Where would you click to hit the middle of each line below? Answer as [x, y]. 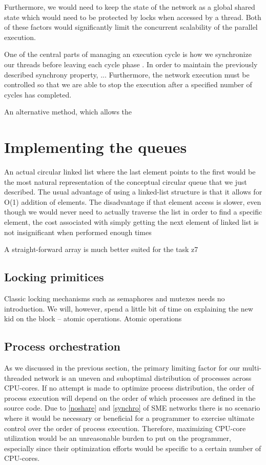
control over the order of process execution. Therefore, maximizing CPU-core [125, 428]
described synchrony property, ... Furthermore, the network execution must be [127, 74]
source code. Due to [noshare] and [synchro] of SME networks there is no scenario [132, 408]
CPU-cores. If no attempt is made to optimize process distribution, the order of [129, 388]
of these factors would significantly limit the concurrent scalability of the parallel [131, 27]
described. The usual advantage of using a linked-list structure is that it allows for [133, 192]
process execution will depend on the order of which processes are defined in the [130, 398]
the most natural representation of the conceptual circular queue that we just [126, 181]
